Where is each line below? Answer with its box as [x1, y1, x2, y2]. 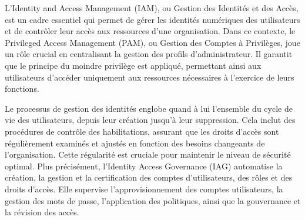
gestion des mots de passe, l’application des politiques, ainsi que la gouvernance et [5, 194, 301, 206]
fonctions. [5, 82, 39, 95]
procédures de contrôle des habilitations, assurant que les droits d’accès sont [5, 125, 279, 137]
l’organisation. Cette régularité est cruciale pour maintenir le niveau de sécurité [5, 148, 291, 161]
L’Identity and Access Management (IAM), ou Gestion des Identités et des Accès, [5, 2, 299, 14]
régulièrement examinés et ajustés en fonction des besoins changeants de [5, 136, 265, 149]
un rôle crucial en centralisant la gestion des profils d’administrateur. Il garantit [5, 48, 293, 60]
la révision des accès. [5, 206, 79, 218]
